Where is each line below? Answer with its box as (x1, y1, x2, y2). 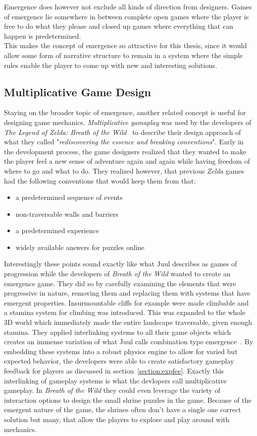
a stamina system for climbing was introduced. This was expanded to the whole (4, 307, 246, 317)
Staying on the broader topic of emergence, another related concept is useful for (4, 107, 246, 118)
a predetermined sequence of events (15, 192, 123, 202)
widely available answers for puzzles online (15, 242, 145, 252)
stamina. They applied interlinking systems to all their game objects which (4, 326, 231, 337)
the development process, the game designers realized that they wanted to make (4, 146, 247, 156)
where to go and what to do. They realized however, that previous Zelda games (4, 165, 245, 176)
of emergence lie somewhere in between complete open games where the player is (4, 11, 249, 21)
